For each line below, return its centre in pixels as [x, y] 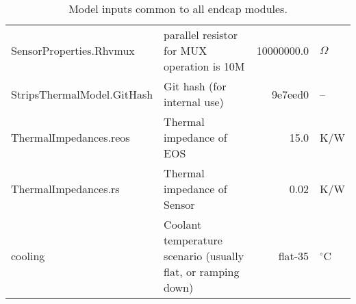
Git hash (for [195, 86]
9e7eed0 [290, 94]
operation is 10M [204, 66]
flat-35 [294, 256]
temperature [193, 240]
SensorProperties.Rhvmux [73, 50]
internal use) [194, 102]
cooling [28, 256]
